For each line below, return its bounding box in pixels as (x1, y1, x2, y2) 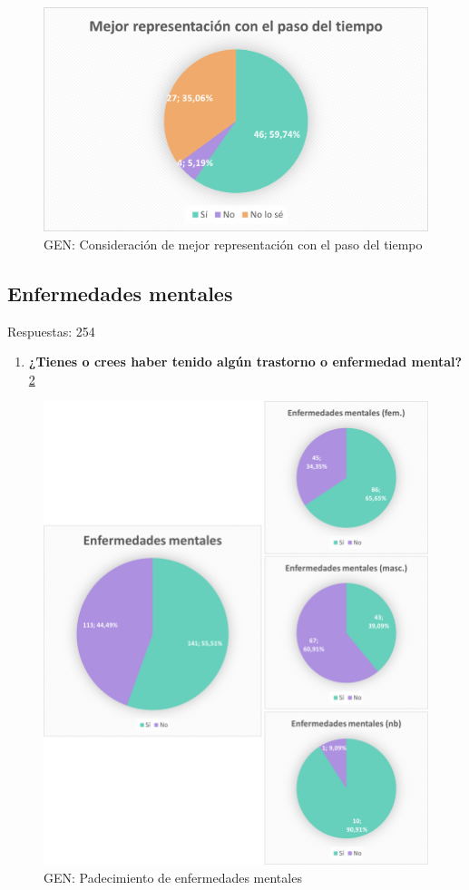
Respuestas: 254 (7, 321, 95, 340)
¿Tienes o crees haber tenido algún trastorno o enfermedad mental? (28, 352, 463, 371)
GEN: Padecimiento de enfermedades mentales (44, 867, 302, 886)
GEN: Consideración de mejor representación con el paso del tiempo (44, 234, 423, 253)
